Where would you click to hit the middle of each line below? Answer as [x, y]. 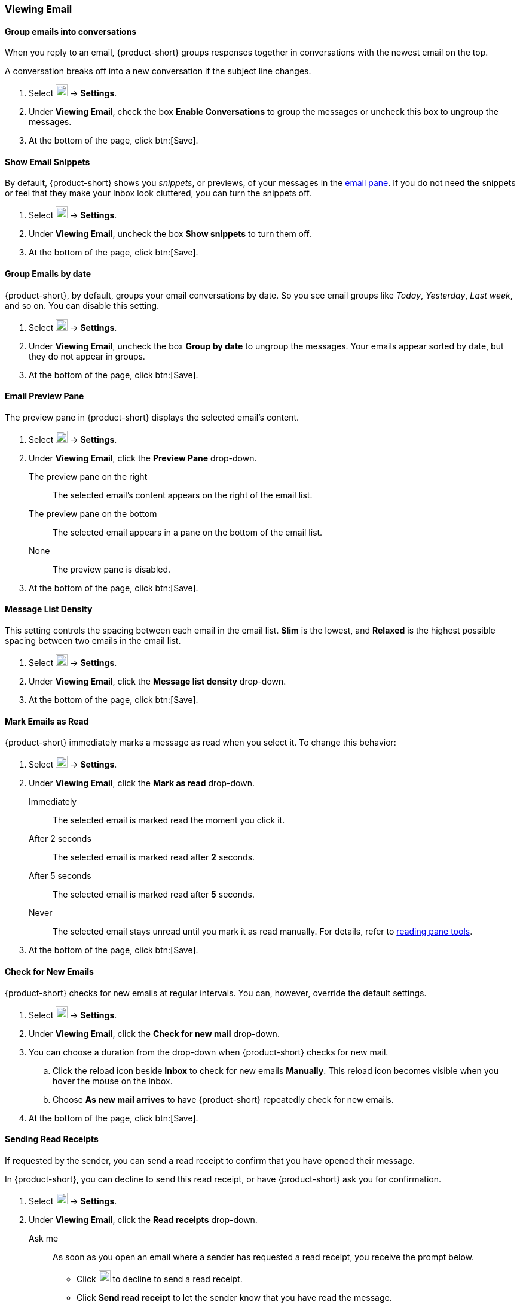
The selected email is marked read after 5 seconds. [154, 895]
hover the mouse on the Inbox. [113, 1081]
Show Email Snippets [48, 162]
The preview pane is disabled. [112, 569]
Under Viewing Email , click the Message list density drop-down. [157, 682]
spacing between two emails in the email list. [93, 641]
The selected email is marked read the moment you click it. [169, 820]
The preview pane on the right [88, 476]
